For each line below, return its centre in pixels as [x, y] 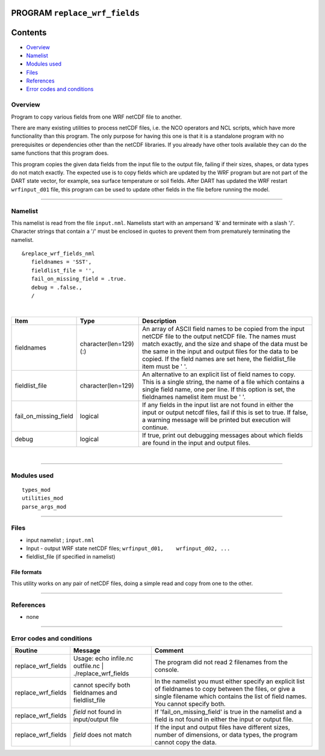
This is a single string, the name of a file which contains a [223, 382]
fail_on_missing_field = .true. [79, 279]
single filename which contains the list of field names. [231, 696]
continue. [155, 427]
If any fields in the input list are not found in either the [218, 404]
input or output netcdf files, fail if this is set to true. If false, [225, 412]
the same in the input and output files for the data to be [220, 351]
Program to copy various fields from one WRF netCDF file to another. [96, 117]
